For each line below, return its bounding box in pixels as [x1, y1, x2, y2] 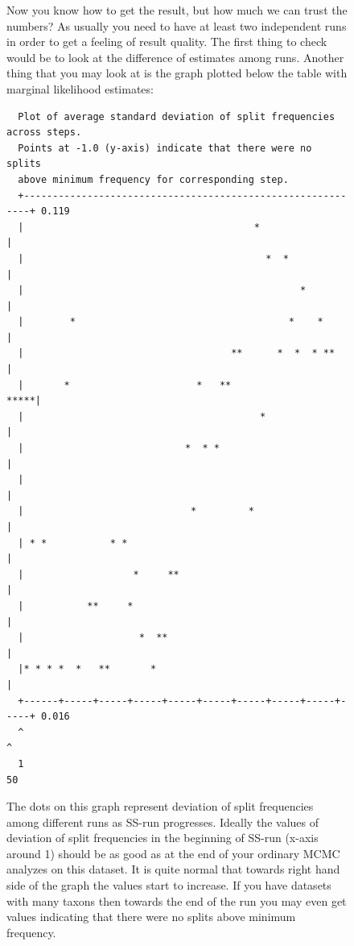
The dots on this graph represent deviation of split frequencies [6, 798, 314, 815]
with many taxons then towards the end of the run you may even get [6, 892, 347, 909]
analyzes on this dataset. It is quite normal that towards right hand [6, 861, 340, 878]
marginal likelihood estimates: [6, 80, 154, 97]
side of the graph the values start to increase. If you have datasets [6, 877, 331, 894]
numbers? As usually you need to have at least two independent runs [6, 17, 347, 34]
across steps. [6, 127, 82, 139]
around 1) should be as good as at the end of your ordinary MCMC [6, 844, 340, 861]
